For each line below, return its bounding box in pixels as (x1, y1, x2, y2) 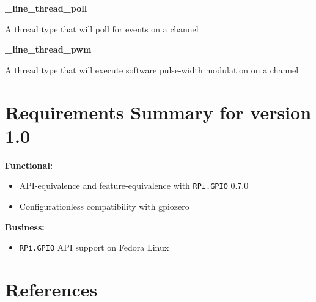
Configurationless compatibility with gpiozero (19, 199, 189, 212)
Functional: (5, 158, 53, 171)
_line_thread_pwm (5, 43, 92, 56)
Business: (5, 220, 45, 233)
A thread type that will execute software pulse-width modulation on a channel (5, 63, 299, 76)
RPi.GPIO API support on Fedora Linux (19, 241, 169, 254)
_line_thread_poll (5, 2, 87, 14)
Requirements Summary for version (5, 99, 312, 124)
